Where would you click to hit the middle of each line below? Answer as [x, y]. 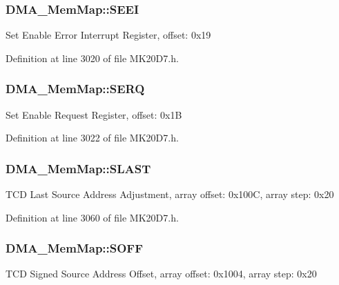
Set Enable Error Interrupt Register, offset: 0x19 [108, 35]
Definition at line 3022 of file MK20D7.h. [92, 138]
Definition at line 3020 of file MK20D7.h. [92, 58]
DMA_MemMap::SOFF [75, 248]
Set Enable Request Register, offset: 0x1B [94, 114]
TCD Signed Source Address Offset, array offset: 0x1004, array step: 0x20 [161, 274]
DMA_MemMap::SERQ [75, 89]
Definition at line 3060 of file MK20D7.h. [92, 217]
